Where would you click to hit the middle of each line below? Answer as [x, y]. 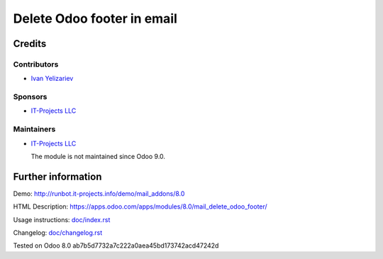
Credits [30, 44]
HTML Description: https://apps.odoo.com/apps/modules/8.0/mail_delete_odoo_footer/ [140, 206]
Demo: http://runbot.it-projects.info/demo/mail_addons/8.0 [99, 193]
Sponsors [30, 97]
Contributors [36, 64]
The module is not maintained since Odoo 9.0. [98, 156]
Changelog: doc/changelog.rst [58, 233]
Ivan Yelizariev [52, 79]
